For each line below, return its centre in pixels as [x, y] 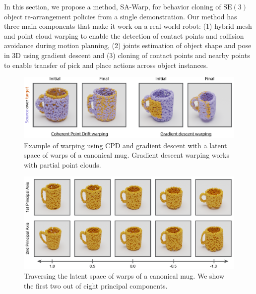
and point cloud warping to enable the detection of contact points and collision [124, 35]
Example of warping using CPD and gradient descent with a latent [126, 145]
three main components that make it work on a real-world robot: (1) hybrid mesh [128, 26]
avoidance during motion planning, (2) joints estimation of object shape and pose [128, 45]
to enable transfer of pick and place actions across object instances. [106, 65]
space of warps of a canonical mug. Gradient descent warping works [127, 155]
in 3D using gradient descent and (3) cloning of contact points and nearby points [127, 55]
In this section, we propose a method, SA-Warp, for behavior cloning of [113, 6]
